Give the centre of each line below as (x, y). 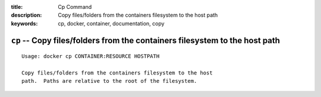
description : (26, 15)
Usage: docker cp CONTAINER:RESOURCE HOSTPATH (91, 56)
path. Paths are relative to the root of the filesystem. (109, 81)
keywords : (24, 23)
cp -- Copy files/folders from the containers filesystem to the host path (146, 41)
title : (17, 7)
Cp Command (75, 7)
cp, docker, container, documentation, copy (111, 23)
